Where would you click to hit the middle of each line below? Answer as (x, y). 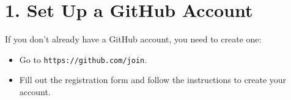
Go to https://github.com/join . (83, 59)
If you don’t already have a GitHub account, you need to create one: (133, 39)
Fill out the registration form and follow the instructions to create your (153, 80)
